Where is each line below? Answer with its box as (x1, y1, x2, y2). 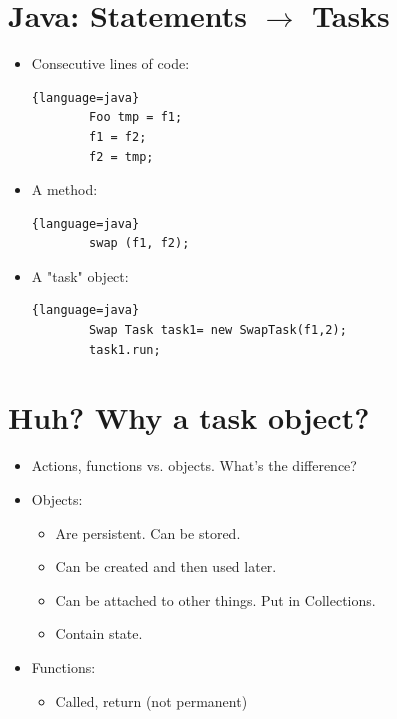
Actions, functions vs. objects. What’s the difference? (31, 455, 357, 476)
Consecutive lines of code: (31, 53, 190, 74)
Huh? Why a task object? (8, 397, 370, 438)
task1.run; (89, 342, 161, 357)
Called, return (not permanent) (55, 690, 248, 711)
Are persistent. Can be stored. (55, 522, 241, 543)
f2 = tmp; (89, 149, 154, 164)
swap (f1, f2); (89, 236, 190, 251)
